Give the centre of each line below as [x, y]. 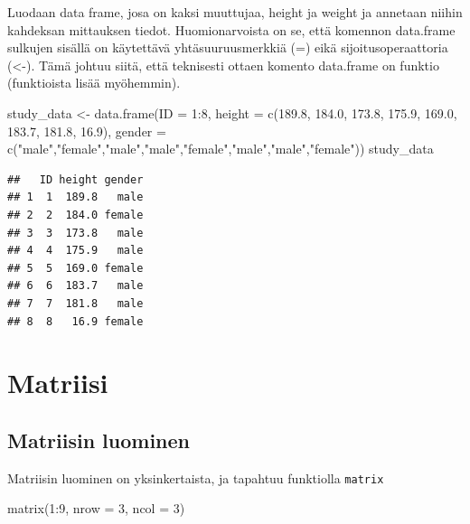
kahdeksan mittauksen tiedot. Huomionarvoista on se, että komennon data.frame [231, 29]
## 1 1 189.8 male [75, 197]
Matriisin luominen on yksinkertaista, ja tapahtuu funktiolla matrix [196, 477]
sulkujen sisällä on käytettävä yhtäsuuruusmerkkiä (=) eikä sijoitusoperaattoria [228, 47]
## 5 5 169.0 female [75, 268]
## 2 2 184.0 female [75, 215]
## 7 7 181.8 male [75, 303]
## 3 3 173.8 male [75, 233]
